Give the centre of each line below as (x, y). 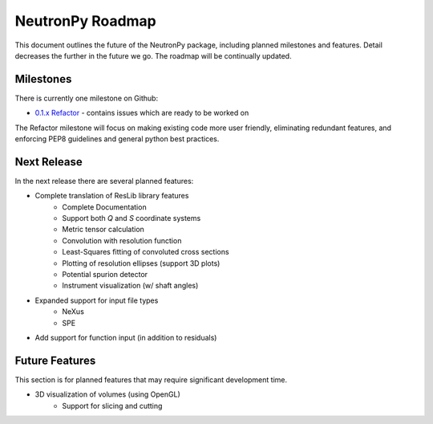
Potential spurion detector (105, 275)
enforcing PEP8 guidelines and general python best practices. (117, 139)
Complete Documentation (105, 207)
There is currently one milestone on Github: (87, 98)
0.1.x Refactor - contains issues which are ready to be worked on (142, 113)
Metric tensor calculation (103, 230)
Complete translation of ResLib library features (112, 196)
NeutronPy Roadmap (85, 21)
